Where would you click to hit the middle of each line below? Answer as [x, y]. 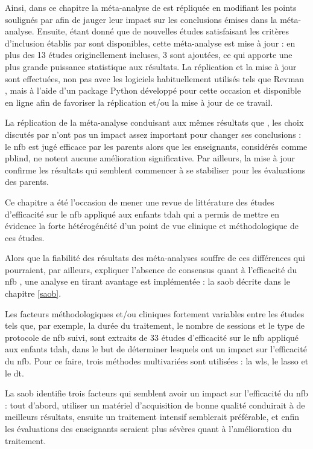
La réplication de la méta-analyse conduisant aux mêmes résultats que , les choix [154, 122]
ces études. [25, 237]
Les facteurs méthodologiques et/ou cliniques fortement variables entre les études [155, 313]
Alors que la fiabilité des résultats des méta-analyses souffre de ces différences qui [155, 258]
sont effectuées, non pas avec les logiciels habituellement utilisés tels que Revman [155, 78]
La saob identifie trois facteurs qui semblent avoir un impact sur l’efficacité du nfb [156, 393]
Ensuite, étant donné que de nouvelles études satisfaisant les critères [163, 31]
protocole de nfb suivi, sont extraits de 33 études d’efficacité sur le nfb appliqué [152, 337]
